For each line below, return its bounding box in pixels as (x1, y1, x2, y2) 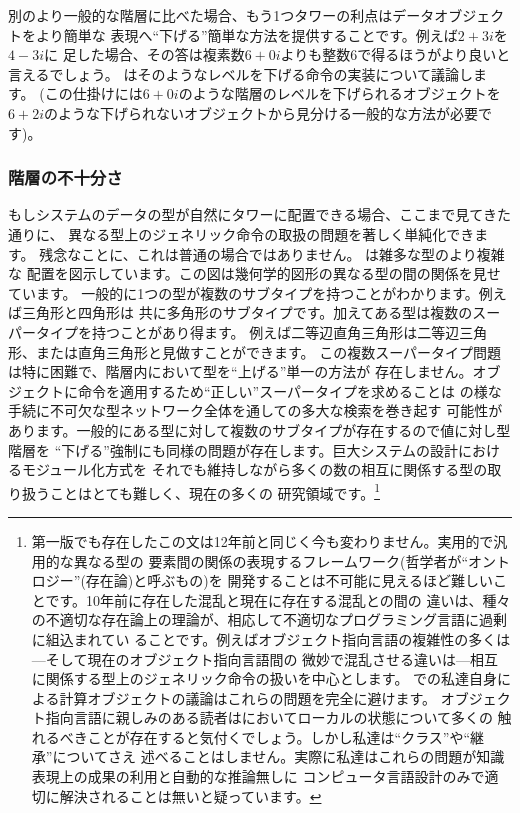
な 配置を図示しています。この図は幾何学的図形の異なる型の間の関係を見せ (8, 263, 501, 284)
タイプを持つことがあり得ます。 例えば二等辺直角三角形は (35, 321, 418, 342)
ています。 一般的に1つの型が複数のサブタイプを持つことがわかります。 (8, 282, 479, 303)
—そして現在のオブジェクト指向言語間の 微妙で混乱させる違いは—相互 (31, 648, 499, 669)
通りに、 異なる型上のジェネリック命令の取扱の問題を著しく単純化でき (8, 223, 475, 244)
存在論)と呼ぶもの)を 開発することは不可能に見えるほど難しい (85, 570, 493, 591)
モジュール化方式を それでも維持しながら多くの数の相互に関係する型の (21, 459, 488, 480)
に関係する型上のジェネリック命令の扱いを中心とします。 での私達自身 (31, 668, 498, 689)
